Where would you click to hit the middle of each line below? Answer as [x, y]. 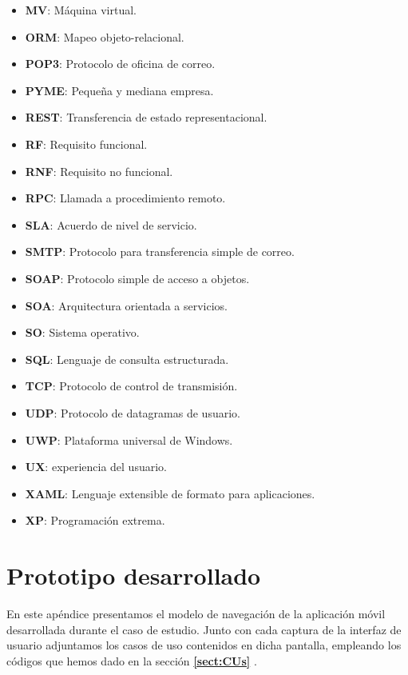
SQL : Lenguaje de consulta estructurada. [127, 359]
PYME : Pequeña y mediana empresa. [119, 90]
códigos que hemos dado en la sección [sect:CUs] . [132, 660]
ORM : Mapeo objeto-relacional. [105, 36]
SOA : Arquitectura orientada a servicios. [126, 305]
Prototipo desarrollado [134, 575]
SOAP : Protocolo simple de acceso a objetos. [137, 278]
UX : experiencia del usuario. [96, 467]
